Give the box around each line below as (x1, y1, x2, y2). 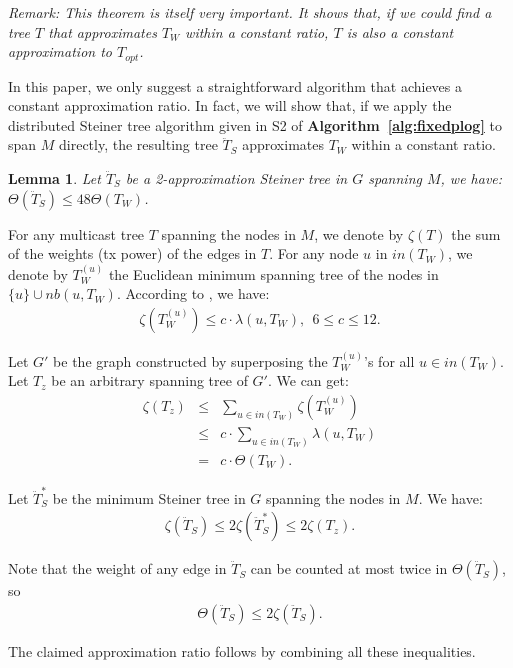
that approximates (48, 21, 157, 42)
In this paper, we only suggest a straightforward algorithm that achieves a (8, 75, 463, 96)
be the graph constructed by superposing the (53, 350, 328, 371)
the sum (451, 223, 501, 244)
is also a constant (346, 21, 454, 42)
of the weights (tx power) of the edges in (8, 243, 257, 264)
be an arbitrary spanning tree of (51, 370, 248, 391)
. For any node (269, 243, 359, 264)
